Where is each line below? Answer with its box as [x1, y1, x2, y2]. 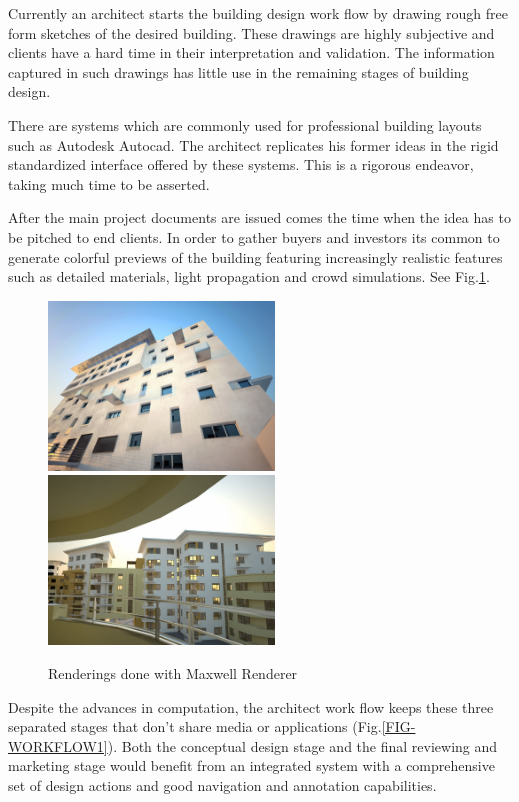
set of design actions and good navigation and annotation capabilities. [8, 775, 437, 795]
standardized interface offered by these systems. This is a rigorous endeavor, [8, 154, 474, 175]
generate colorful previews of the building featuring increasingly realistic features [8, 246, 503, 267]
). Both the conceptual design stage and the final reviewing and [107, 735, 498, 756]
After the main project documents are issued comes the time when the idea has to [8, 207, 511, 228]
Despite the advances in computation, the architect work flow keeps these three [8, 696, 494, 717]
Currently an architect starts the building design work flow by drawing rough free [8, 3, 508, 23]
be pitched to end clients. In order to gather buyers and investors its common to [8, 226, 500, 247]
